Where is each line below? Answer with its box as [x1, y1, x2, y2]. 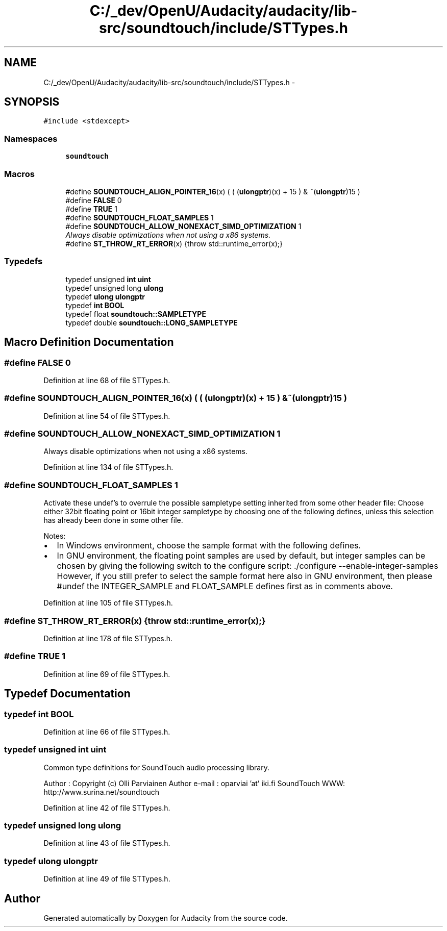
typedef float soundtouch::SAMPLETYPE [65, 309, 206, 318]
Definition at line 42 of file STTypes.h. [43, 803, 170, 812]
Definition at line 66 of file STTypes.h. [43, 727, 170, 736]
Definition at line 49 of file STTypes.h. [43, 874, 170, 884]
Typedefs [4, 256, 43, 267]
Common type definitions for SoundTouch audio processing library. [43, 763, 269, 772]
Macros [4, 168, 35, 179]
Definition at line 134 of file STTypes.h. [43, 463, 173, 472]
